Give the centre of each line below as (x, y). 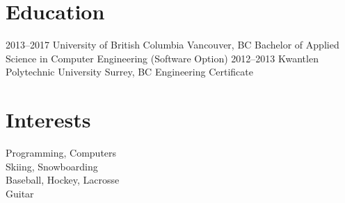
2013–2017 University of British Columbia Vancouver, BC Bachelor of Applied (172, 45)
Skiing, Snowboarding (52, 166)
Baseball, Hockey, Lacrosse (63, 180)
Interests (48, 120)
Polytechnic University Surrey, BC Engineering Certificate (129, 72)
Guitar (20, 193)
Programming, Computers (61, 153)
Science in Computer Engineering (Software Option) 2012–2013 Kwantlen (162, 58)
